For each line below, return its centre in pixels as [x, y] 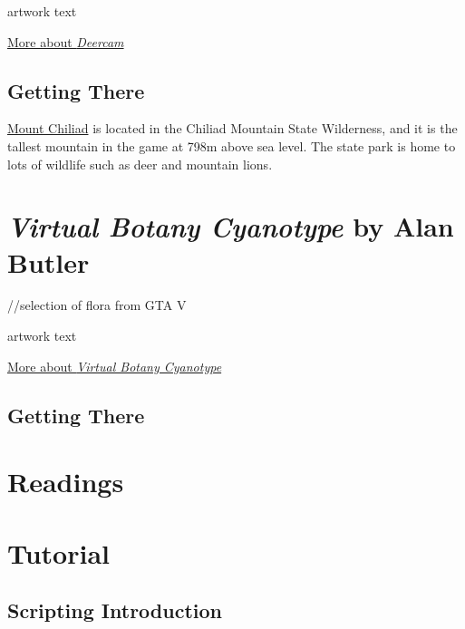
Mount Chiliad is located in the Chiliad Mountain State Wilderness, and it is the [232, 128]
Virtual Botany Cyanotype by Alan [231, 227]
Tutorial [59, 552]
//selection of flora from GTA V [97, 305]
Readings [66, 482]
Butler [48, 261]
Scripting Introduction [115, 610]
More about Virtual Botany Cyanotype [115, 366]
